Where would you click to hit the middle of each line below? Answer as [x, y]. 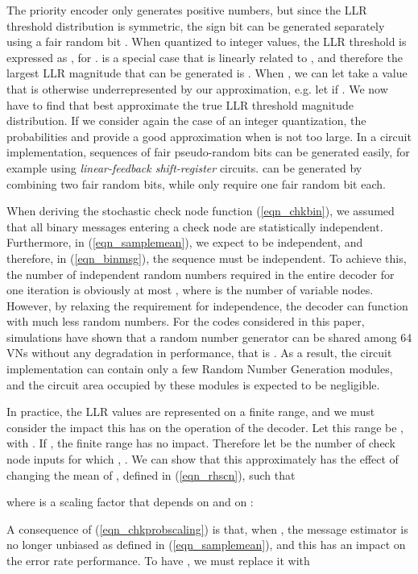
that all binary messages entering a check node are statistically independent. [195, 226]
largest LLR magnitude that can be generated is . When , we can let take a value [207, 73]
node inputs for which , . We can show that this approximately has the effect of [203, 459]
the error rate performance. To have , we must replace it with [158, 560]
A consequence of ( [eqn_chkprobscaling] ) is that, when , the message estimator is [207, 528]
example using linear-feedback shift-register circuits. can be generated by [184, 167]
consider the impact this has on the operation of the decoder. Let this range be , [205, 427]
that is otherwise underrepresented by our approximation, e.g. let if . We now [197, 88]
